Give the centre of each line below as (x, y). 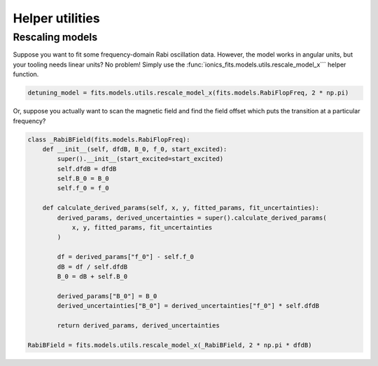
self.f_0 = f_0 (83, 188)
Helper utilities (57, 18)
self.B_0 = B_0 (83, 179)
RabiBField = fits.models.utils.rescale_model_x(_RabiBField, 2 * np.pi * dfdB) (170, 345)
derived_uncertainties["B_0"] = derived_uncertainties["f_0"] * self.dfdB (188, 306)
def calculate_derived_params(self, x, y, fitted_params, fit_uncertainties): (181, 208)
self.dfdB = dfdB (87, 169)
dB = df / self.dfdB (92, 267)
